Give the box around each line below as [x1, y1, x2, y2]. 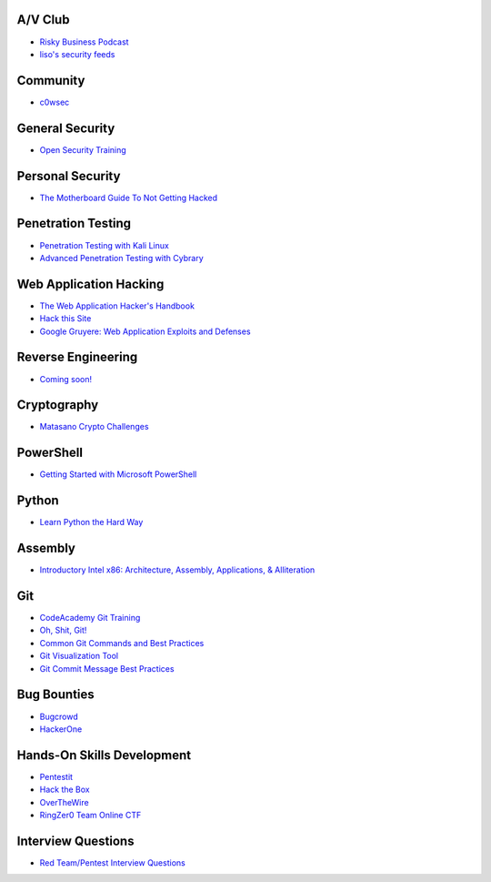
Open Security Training [39, 144, 126, 155]
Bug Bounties [16, 687, 95, 703]
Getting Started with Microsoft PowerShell [39, 469, 197, 480]
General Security [16, 120, 115, 136]
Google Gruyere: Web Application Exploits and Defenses [39, 326, 251, 337]
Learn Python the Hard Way [39, 517, 144, 528]
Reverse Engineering [16, 350, 138, 365]
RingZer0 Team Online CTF [39, 809, 142, 820]
